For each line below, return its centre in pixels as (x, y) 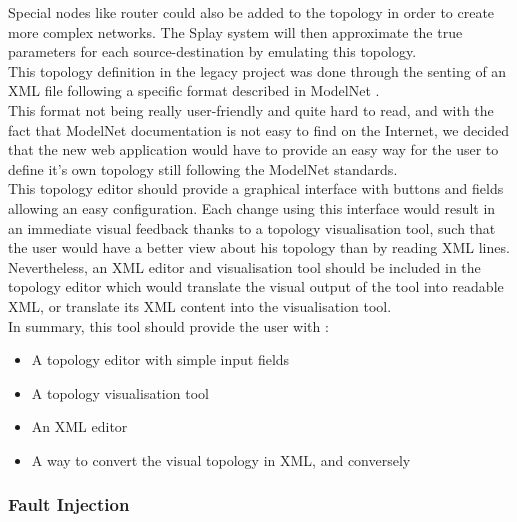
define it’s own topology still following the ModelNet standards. (203, 168)
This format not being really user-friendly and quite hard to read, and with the (251, 109)
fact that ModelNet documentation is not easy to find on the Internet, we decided (259, 129)
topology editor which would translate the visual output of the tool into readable (256, 286)
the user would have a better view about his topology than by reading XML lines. (259, 247)
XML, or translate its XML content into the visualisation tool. (200, 305)
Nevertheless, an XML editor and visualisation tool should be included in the (244, 266)
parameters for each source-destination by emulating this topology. (212, 51)
